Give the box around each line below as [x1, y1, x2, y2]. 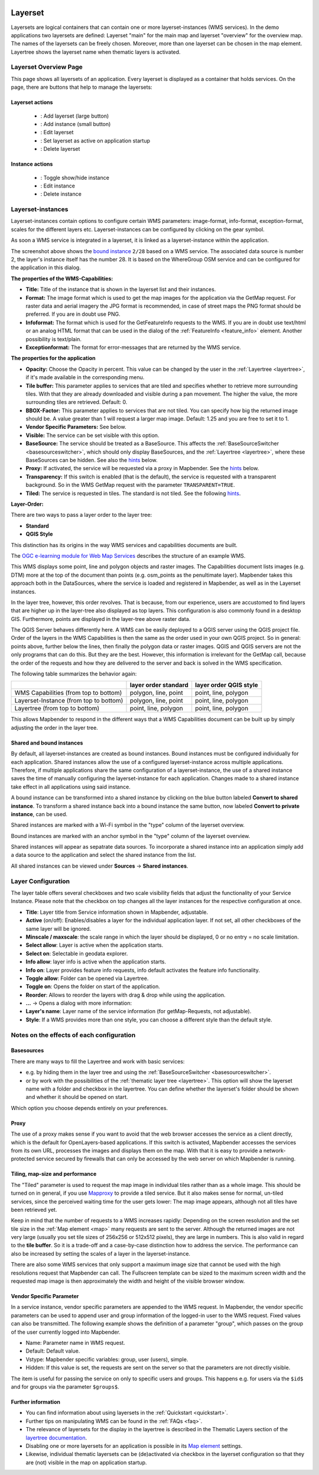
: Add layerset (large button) [40, 112, 109, 119]
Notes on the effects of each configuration [11, 1031, 136, 1039]
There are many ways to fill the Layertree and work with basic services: [11, 1057, 185, 1065]
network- [263, 1147, 286, 1154]
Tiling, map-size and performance [11, 1170, 97, 1178]
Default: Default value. [25, 1347, 80, 1354]
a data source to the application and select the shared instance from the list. [11, 852, 196, 859]
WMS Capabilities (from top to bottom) [14, 689, 122, 697]
